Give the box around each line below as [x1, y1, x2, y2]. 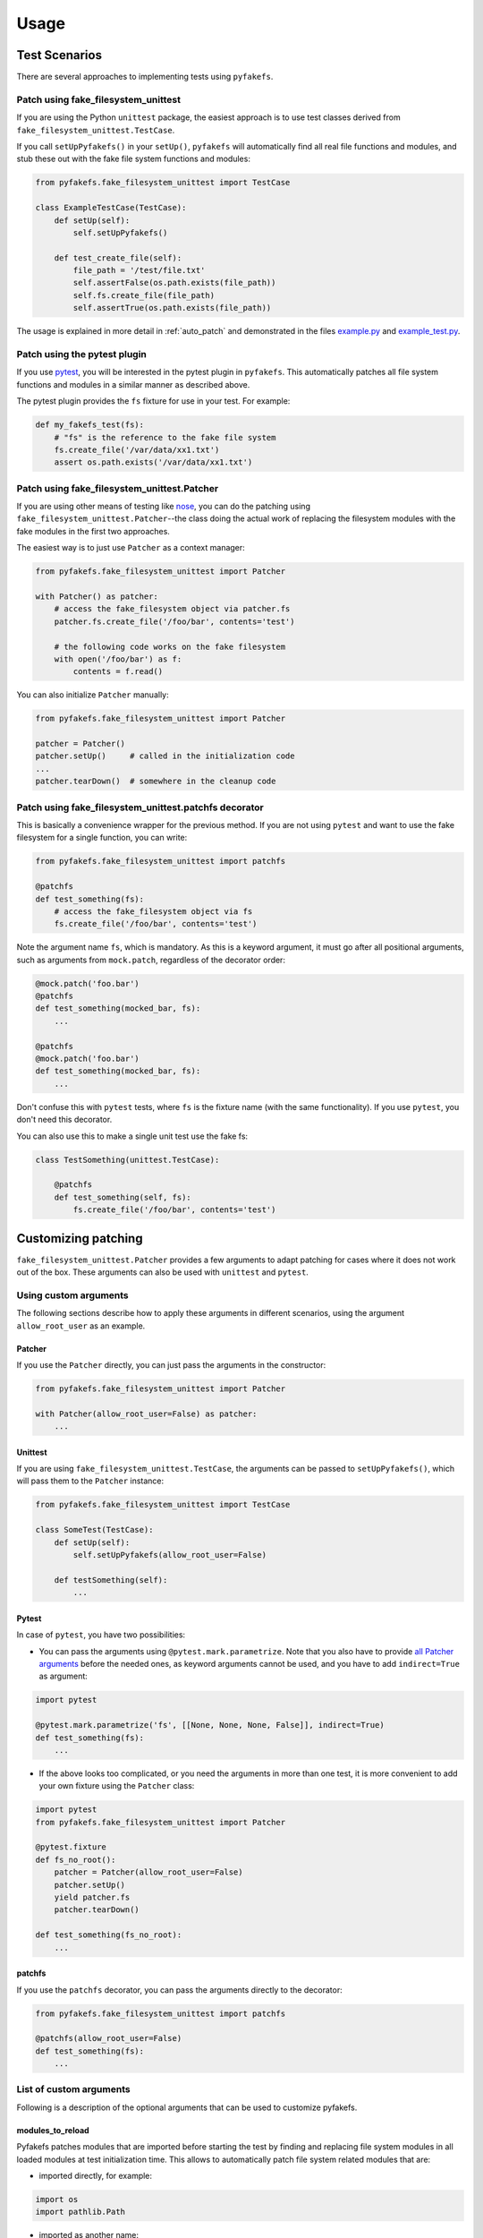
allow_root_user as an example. [16, 1320, 146, 1331]
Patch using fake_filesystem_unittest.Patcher [16, 482, 219, 494]
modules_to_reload [16, 2124, 89, 2135]
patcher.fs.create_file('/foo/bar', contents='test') [54, 616, 295, 627]
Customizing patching [16, 1231, 143, 1246]
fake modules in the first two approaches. [16, 525, 170, 536]
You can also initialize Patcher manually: [16, 689, 169, 700]
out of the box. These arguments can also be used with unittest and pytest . [16, 1267, 309, 1277]
